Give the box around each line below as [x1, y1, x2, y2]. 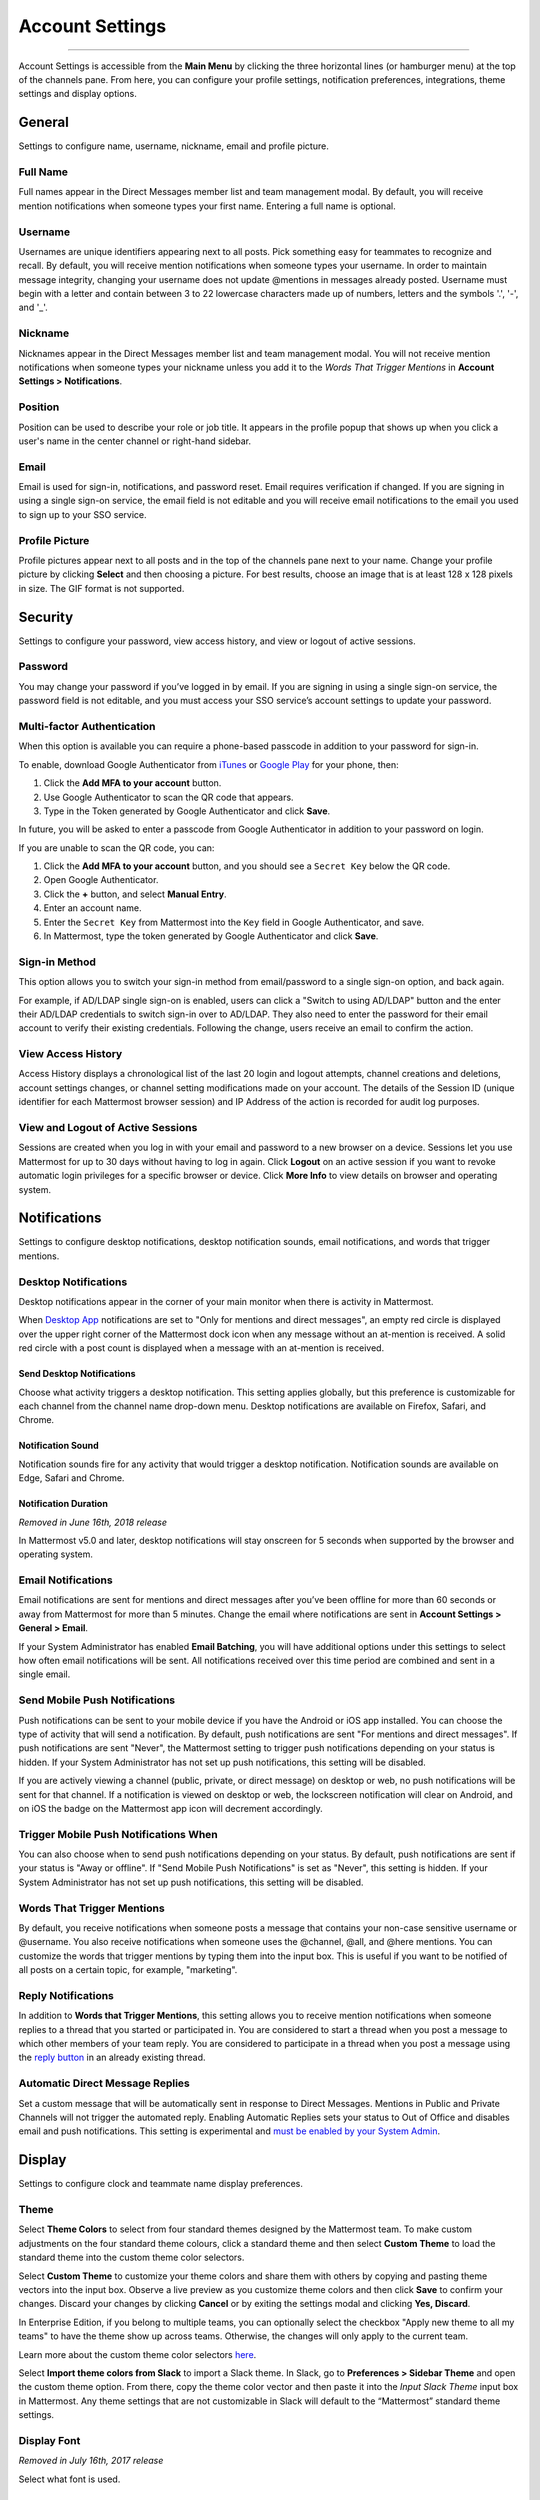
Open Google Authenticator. [43, 874, 159, 886]
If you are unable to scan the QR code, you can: [18, 841, 215, 854]
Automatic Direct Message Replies [18, 2076, 190, 2090]
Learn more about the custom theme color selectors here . [18, 2348, 257, 2360]
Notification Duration [18, 1498, 109, 1510]
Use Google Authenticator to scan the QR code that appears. [43, 791, 294, 803]
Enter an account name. [43, 902, 142, 914]
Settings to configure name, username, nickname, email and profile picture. [18, 140, 329, 152]
